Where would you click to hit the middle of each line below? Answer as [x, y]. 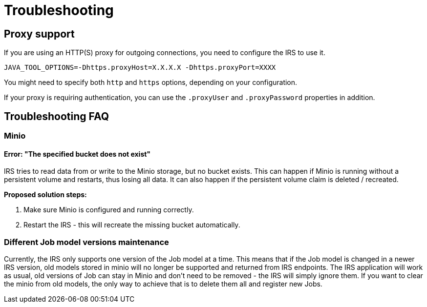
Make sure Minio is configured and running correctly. [109, 210]
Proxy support [39, 34]
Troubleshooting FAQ [57, 116]
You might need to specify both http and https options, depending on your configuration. [151, 82]
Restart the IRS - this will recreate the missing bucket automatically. [132, 225]
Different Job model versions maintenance [86, 242]
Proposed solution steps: [45, 195]
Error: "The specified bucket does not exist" [77, 154]
